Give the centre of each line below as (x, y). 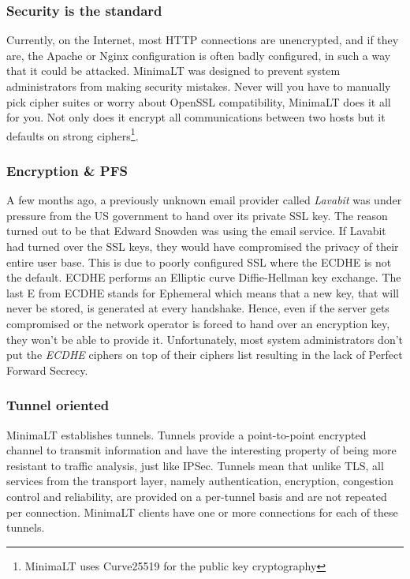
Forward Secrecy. (47, 370)
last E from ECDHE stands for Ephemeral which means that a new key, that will (203, 292)
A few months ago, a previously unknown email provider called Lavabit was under (204, 200)
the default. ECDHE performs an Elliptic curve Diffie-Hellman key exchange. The (204, 277)
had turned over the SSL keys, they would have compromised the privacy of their (203, 247)
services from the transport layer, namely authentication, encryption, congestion (200, 481)
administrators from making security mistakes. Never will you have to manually (199, 86)
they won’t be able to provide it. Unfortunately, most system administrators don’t (205, 339)
